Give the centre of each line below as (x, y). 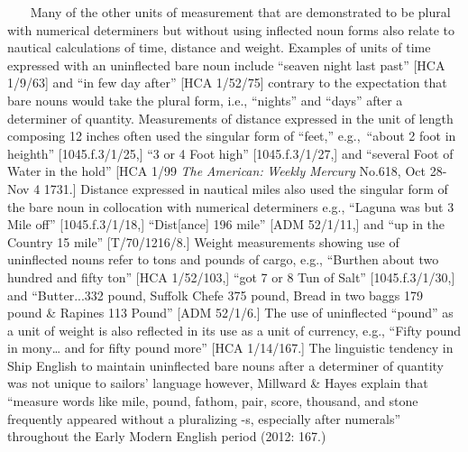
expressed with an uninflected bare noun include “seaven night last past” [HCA (226, 65)
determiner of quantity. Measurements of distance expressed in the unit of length (230, 118)
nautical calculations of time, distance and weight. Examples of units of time (219, 47)
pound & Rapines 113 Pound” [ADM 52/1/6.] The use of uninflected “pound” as (230, 313)
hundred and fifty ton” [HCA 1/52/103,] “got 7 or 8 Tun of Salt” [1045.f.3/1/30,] (231, 277)
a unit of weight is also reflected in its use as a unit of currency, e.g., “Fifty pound (234, 330)
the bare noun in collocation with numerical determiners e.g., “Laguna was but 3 (231, 206)
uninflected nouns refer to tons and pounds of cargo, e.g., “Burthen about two (223, 259)
